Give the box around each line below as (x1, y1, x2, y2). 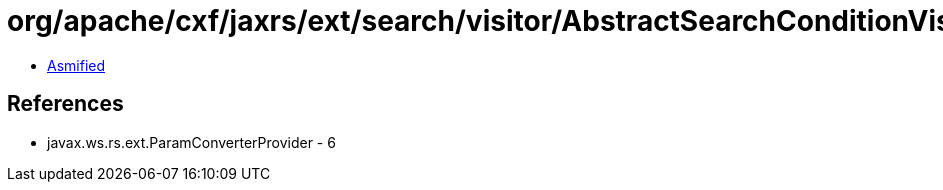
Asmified (47, 56, 106, 74)
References (7, 91, 124, 117)
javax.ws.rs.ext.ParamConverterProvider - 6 (47, 133, 336, 151)
